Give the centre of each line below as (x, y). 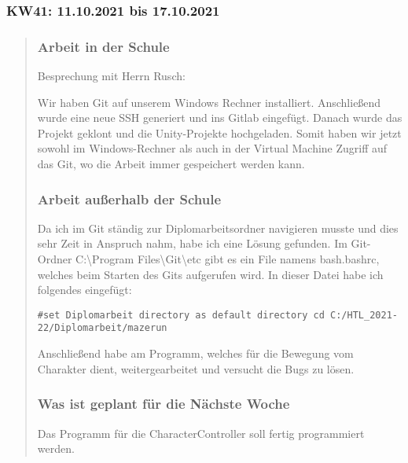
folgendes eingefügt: (85, 290)
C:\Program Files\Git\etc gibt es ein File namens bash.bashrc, (228, 259)
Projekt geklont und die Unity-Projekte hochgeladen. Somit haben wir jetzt (219, 132)
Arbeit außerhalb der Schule (129, 198)
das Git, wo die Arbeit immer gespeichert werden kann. (171, 164)
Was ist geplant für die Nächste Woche (164, 404)
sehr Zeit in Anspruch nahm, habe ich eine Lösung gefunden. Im (192, 243)
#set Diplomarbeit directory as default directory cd (181, 315)
